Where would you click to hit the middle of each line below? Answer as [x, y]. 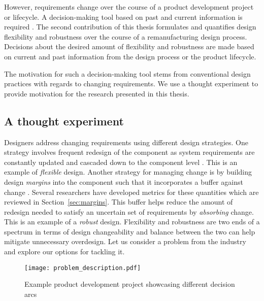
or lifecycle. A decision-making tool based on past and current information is [123, 16]
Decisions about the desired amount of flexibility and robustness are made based [129, 46]
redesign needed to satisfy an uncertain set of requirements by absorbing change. [129, 211]
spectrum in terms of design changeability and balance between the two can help [130, 231]
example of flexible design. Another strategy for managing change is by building [128, 172]
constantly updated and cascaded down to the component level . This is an [121, 162]
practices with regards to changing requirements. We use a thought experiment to [131, 83]
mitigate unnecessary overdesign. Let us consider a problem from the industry [125, 241]
